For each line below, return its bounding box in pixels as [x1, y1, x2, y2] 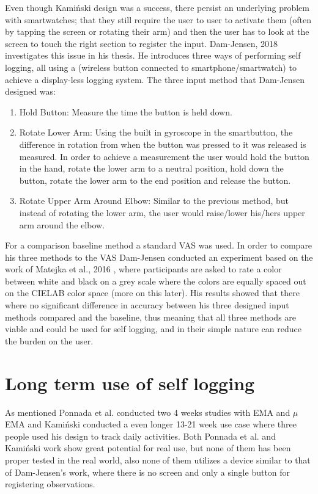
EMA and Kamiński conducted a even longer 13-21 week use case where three [5, 418, 297, 430]
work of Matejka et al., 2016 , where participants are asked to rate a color [5, 263, 282, 275]
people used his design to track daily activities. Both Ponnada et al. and [5, 429, 276, 442]
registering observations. [5, 478, 95, 490]
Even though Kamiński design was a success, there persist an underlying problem [5, 1, 309, 13]
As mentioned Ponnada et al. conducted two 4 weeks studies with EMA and [5, 405, 290, 418]
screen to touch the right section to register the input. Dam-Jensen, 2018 [5, 37, 278, 49]
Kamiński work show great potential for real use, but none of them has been [5, 441, 291, 454]
